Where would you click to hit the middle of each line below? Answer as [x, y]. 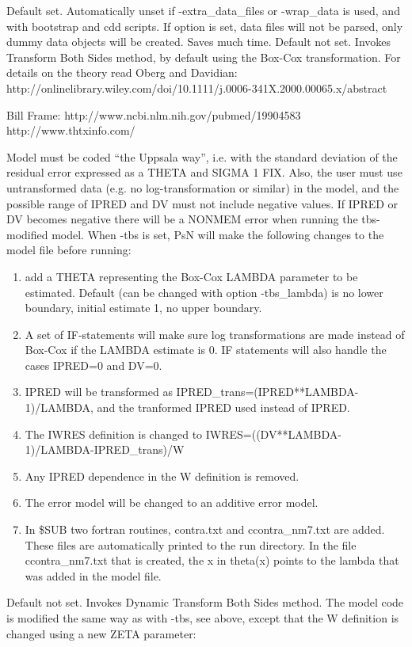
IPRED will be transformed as [99, 392]
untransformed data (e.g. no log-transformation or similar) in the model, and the [203, 187]
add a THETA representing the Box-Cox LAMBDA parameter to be [191, 276]
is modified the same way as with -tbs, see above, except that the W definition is [203, 618]
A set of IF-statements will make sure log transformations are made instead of [215, 334]
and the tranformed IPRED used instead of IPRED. [223, 407]
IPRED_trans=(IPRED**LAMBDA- [267, 392]
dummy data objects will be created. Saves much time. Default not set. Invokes [199, 42]
